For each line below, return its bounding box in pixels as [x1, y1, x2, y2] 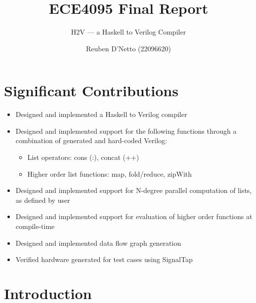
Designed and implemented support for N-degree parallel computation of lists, [15, 185, 252, 195]
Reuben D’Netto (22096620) [86, 43, 171, 53]
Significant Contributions [4, 80, 178, 101]
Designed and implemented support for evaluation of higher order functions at [15, 211, 253, 222]
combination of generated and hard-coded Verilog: [15, 135, 168, 146]
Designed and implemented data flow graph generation [15, 237, 181, 248]
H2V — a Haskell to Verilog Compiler [71, 27, 186, 37]
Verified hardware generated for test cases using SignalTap [15, 254, 193, 265]
